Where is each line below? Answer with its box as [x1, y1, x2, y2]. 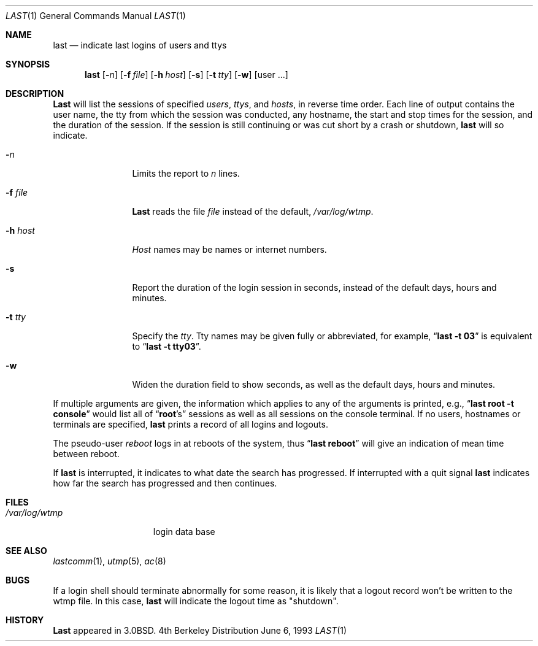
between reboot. [53, 448, 120, 459]
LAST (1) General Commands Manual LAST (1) [6, 10, 186, 21]
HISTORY [6, 615, 44, 625]
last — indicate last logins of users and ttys [53, 40, 227, 50]
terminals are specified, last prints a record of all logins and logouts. [53, 419, 328, 429]
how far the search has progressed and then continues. [53, 478, 277, 488]
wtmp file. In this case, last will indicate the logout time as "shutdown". [53, 596, 339, 606]
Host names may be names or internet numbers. [132, 244, 327, 255]
